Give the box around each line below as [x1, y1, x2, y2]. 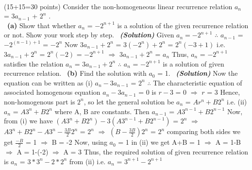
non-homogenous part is [4, 96, 75, 106]
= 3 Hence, [207, 87, 240, 97]
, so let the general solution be [84, 96, 174, 106]
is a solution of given [163, 58, 224, 68]
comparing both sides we [167, 126, 240, 136]
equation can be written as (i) [4, 77, 93, 87]
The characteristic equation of [153, 77, 242, 87]
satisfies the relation [4, 58, 64, 68]
